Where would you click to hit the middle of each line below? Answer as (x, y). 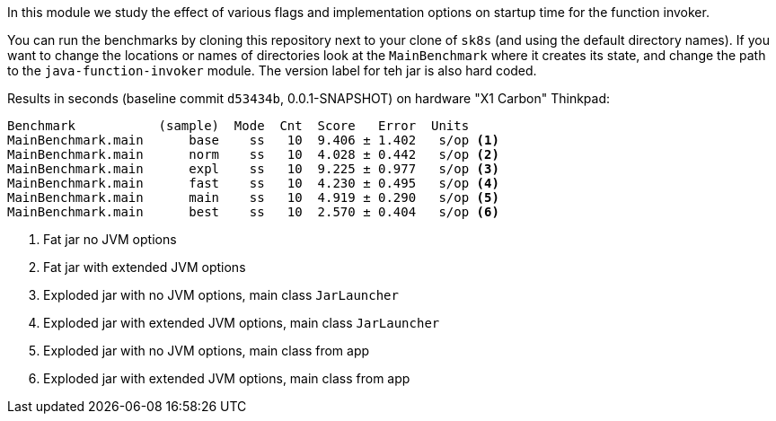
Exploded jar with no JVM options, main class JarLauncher (221, 295)
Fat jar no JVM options (110, 239)
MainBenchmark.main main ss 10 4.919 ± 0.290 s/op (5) (253, 197)
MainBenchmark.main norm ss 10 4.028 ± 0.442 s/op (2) (253, 154)
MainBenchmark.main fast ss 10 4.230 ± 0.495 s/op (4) (253, 183)
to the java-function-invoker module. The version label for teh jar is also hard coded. (272, 70)
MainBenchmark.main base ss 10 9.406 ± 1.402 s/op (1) (253, 140)
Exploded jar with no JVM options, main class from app (207, 351)
